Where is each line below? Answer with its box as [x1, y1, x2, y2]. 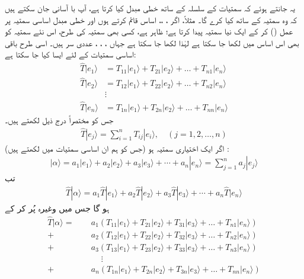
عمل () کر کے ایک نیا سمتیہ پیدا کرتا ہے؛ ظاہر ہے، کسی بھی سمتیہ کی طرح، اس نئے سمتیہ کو [5, 25, 293, 37]
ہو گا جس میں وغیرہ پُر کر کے [5, 201, 110, 214]
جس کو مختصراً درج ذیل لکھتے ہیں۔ [5, 113, 114, 126]
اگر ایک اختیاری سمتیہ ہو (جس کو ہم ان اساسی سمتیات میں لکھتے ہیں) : [5, 142, 229, 154]
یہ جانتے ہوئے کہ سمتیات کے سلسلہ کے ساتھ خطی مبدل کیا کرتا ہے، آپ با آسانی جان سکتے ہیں [5, 2, 295, 14]
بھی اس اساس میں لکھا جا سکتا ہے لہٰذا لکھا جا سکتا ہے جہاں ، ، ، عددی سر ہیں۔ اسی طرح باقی [5, 36, 299, 49]
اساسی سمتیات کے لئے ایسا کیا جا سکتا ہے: [5, 48, 136, 60]
